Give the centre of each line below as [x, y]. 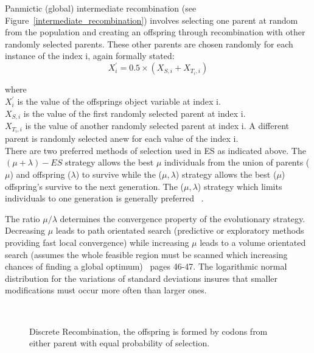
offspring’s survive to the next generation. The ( [94, 186]
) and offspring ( [40, 174]
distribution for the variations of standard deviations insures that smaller [141, 278]
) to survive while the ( [119, 174]
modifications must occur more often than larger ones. [106, 290]
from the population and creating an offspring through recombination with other [155, 32]
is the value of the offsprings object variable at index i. [119, 101]
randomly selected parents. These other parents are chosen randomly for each [149, 44]
